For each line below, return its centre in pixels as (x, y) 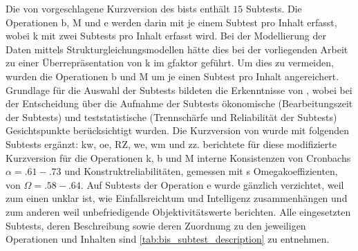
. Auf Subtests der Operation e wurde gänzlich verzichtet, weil (212, 184)
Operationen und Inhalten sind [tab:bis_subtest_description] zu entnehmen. (168, 239)
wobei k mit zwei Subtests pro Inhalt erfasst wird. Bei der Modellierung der (166, 36)
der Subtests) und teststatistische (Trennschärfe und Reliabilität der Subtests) (171, 117)
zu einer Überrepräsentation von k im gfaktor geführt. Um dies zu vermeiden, (170, 63)
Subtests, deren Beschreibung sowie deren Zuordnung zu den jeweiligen (156, 225)
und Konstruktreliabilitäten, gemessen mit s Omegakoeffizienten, (201, 171)
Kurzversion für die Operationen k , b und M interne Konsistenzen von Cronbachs (178, 157)
